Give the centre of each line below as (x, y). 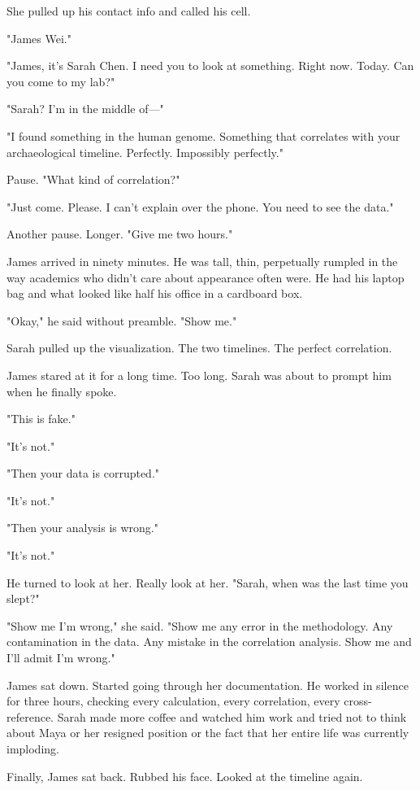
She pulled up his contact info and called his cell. (129, 11)
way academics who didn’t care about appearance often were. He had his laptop (206, 277)
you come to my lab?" (61, 81)
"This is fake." (41, 419)
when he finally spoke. (62, 391)
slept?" (23, 598)
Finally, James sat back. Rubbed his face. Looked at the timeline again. (185, 776)
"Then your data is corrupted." (83, 473)
